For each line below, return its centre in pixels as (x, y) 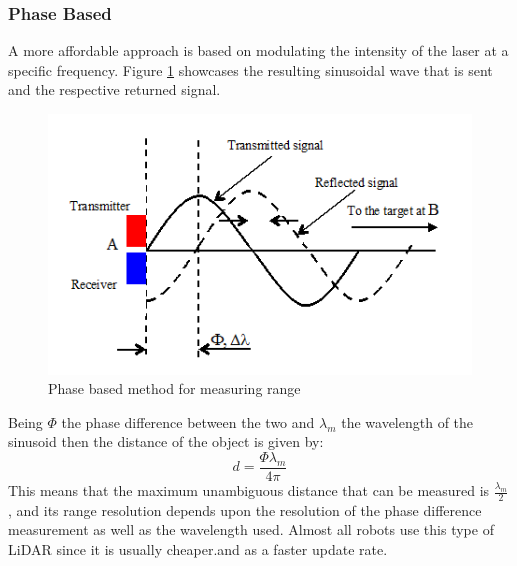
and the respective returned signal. (114, 89)
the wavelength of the (407, 421)
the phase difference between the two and (188, 421)
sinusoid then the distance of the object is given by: (166, 441)
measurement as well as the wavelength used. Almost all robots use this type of (251, 529)
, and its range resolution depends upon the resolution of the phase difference (245, 509)
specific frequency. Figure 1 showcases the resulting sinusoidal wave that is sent (250, 69)
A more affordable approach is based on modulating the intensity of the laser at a (258, 50)
